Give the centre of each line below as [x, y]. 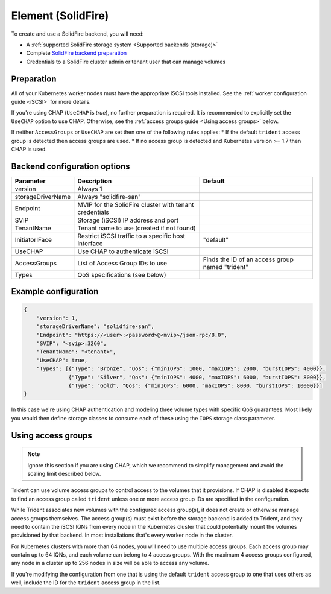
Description [95, 181]
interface [90, 243]
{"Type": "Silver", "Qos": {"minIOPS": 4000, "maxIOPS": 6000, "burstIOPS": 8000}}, [197, 377]
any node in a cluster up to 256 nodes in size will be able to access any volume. [110, 563]
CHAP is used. [29, 149]
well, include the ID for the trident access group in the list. [86, 583]
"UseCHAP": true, [62, 360]
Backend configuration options [71, 166]
